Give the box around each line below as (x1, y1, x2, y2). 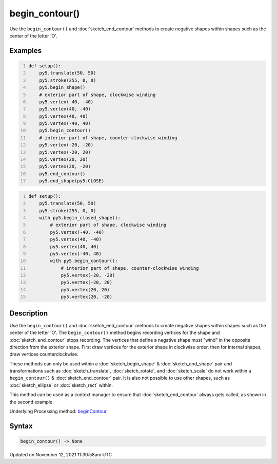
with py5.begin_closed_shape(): (39, 215, 121, 220)
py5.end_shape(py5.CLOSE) (39, 178, 105, 184)
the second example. (9, 399, 54, 405)
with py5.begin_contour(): (50, 258, 118, 264)
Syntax (9, 421, 33, 430)
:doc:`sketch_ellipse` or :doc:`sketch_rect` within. (9, 382, 113, 388)
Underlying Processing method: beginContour (9, 409, 107, 415)
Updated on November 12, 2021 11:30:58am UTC (9, 452, 112, 458)
